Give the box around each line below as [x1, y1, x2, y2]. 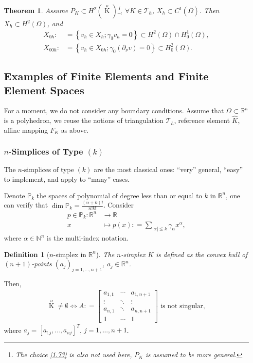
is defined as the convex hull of [156, 249, 248, 259]
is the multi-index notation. [46, 233, 129, 243]
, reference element [174, 115, 230, 125]
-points [32, 259, 52, 269]
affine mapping [4, 124, 48, 135]
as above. [61, 124, 89, 135]
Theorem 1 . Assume [4, 5, 68, 15]
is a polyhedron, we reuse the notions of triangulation [4, 115, 163, 125]
